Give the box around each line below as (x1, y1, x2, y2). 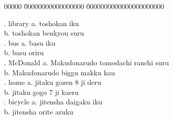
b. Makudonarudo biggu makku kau (4, 67, 115, 77)
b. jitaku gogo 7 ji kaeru (4, 86, 79, 97)
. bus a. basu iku (4, 37, 55, 48)
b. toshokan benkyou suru (4, 28, 84, 38)
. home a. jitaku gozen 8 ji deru (4, 77, 101, 87)
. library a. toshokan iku (4, 18, 79, 28)
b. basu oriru (4, 47, 44, 58)
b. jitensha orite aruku (4, 106, 74, 116)
